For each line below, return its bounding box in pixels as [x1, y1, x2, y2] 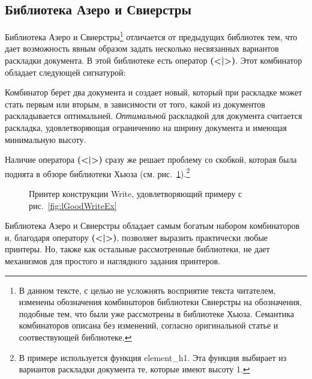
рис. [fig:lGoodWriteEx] [29, 199, 117, 211]
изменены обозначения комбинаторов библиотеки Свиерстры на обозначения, [19, 296, 302, 308]
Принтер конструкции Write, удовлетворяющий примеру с [29, 187, 242, 200]
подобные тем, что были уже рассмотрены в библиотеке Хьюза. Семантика [19, 307, 294, 320]
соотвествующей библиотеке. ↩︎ [19, 330, 132, 343]
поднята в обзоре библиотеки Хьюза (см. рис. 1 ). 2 [5, 165, 190, 180]
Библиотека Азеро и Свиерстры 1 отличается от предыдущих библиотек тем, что [5, 29, 298, 43]
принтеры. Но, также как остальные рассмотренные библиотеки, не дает [5, 243, 270, 255]
